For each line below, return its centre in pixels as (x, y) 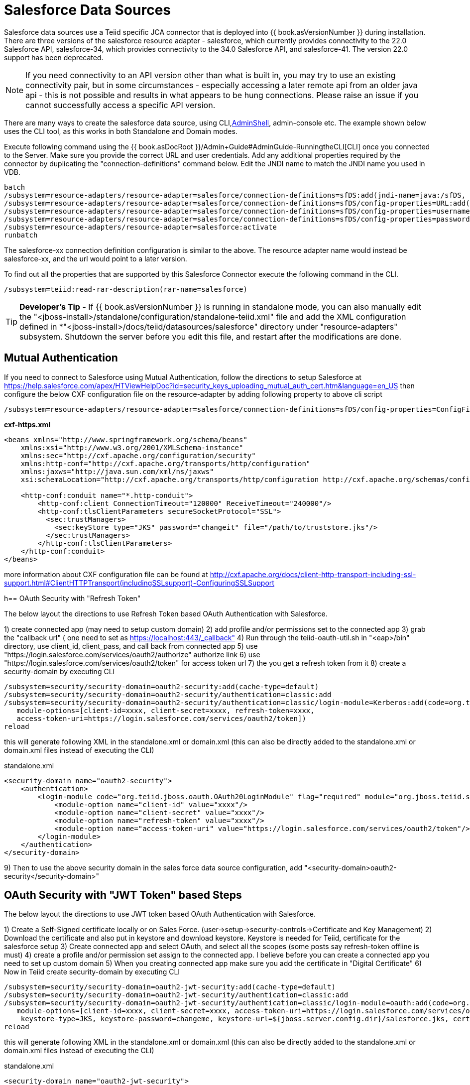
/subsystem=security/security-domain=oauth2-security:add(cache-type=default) (162, 686)
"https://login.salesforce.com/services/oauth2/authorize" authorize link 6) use (132, 654)
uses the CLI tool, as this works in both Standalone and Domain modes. (121, 131)
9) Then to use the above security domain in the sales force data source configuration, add (153, 867)
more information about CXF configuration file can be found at (106, 574)
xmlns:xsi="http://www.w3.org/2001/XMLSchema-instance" (132, 447)
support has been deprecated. (54, 57)
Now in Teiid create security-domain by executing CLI (92, 972)
